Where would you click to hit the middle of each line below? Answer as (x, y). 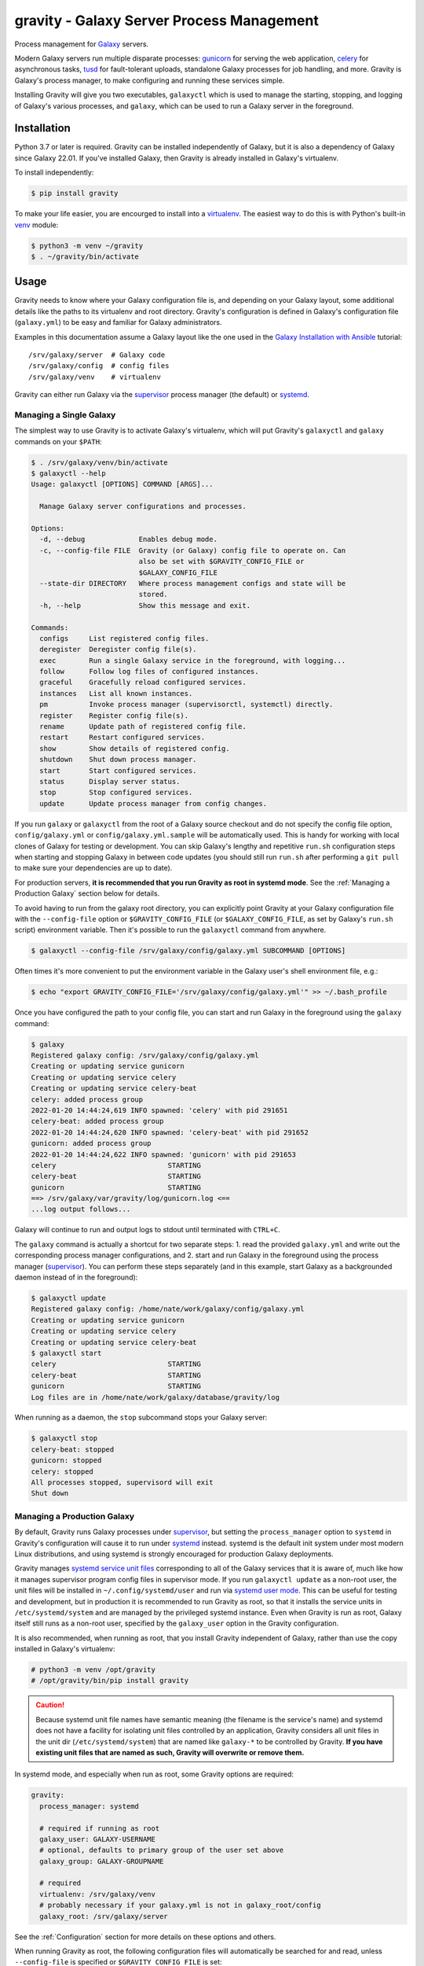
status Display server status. (110, 781)
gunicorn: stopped (66, 1460)
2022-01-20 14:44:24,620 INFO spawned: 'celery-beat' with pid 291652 (170, 1132)
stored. (153, 595)
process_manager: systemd (89, 1806)
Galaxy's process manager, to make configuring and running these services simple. (150, 80)
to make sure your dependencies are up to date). (93, 868)
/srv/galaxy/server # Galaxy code (97, 355)
